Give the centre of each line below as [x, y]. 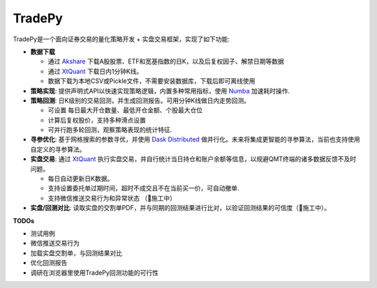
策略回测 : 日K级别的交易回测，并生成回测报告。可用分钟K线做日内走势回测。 [140, 100]
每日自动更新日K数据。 [81, 179]
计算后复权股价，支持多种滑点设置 [97, 120]
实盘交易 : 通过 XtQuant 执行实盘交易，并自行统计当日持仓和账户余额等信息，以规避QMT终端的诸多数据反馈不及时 [193, 159]
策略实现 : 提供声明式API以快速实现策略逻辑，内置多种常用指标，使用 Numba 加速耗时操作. [160, 91]
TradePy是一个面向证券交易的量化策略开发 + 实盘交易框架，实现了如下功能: [121, 39]
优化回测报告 [49, 263]
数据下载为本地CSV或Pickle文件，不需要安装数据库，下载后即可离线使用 [151, 81]
